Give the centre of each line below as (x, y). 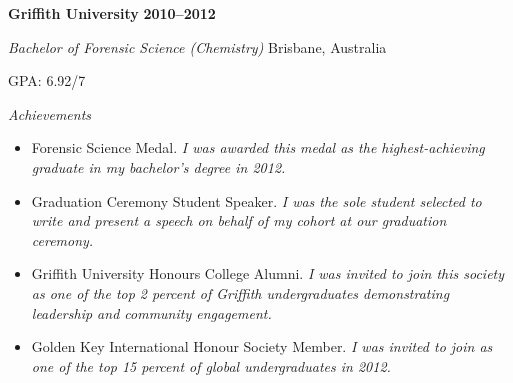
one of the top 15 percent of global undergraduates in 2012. (211, 365)
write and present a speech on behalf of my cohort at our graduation (239, 220)
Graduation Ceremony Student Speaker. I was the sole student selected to (256, 200)
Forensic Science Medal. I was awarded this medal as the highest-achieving (258, 147)
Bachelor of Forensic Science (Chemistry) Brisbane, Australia (197, 46)
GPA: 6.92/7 (47, 80)
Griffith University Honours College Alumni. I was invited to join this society (268, 273)
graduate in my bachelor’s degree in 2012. (158, 166)
